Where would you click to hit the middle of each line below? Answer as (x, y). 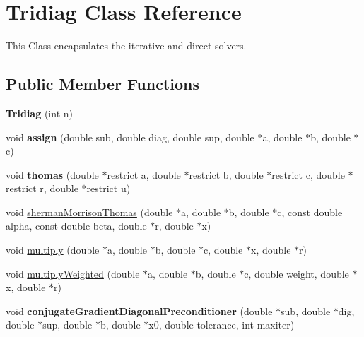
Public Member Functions (102, 84)
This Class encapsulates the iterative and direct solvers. (126, 46)
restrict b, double (226, 174)
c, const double (310, 212)
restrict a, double (144, 174)
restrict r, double (42, 188)
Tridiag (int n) (39, 113)
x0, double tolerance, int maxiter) (222, 325)
